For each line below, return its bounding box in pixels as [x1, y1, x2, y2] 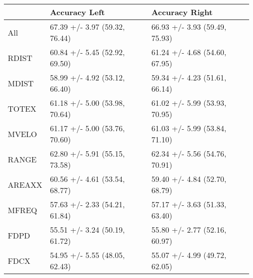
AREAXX [8, 179, 42, 190]
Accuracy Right [151, 6, 213, 18]
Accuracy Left [50, 6, 105, 18]
